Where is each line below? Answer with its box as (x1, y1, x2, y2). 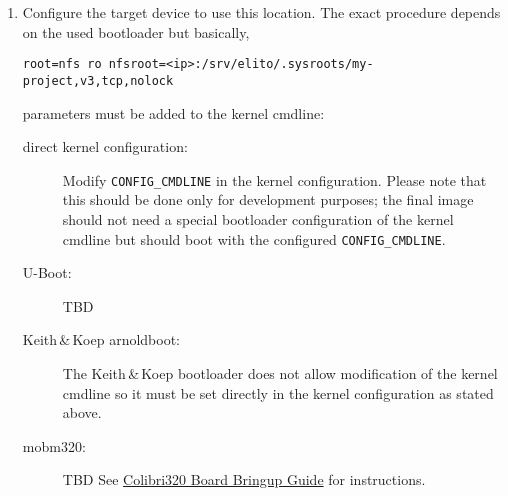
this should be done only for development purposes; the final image (62, 189, 474, 210)
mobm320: (22, 435, 86, 456)
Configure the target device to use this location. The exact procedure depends (22, 2, 501, 22)
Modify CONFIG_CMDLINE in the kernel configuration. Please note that (62, 169, 487, 190)
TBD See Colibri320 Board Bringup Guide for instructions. (62, 469, 426, 490)
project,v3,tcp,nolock (22, 73, 174, 88)
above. (62, 402, 102, 423)
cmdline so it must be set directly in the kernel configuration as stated (62, 382, 494, 403)
